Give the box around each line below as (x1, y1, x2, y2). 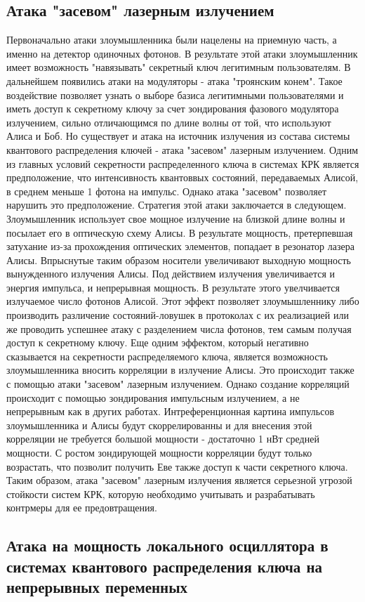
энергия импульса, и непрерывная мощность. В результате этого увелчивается (6, 280, 340, 294)
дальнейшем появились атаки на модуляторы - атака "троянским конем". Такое (6, 73, 343, 88)
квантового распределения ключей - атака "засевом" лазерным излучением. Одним (6, 142, 358, 157)
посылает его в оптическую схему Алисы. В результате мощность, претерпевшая (6, 225, 353, 240)
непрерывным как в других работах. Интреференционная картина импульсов (6, 404, 335, 419)
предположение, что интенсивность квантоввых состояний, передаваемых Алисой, (6, 170, 359, 185)
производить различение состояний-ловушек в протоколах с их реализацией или (6, 308, 349, 322)
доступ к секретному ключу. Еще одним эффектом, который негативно (6, 335, 309, 350)
